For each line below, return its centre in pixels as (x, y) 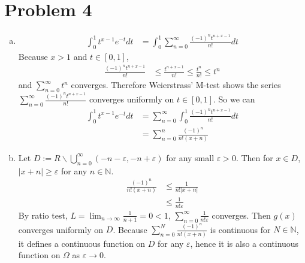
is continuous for (240, 229)
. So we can (234, 99)
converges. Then (241, 215)
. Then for (254, 157)
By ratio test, (43, 215)
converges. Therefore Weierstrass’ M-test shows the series (176, 85)
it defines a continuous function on (82, 243)
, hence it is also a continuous (244, 243)
